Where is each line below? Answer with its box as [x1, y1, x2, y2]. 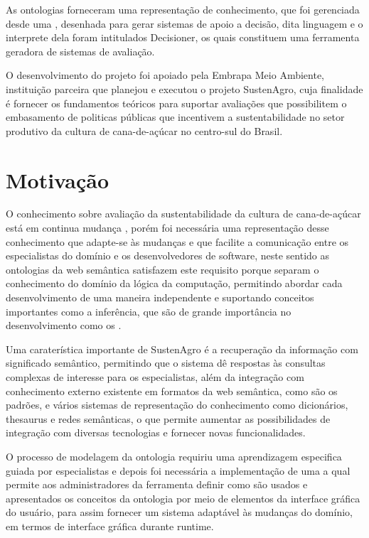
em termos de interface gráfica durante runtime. [6, 518, 214, 533]
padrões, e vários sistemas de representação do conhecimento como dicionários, [6, 397, 348, 412]
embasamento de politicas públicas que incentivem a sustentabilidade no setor [6, 109, 345, 124]
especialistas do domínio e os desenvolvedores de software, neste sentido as [6, 248, 329, 263]
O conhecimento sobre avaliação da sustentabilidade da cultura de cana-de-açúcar [6, 206, 361, 221]
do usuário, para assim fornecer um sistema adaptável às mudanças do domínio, [6, 505, 353, 520]
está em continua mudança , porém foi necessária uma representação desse [6, 220, 329, 235]
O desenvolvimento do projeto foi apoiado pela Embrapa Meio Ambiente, [6, 68, 324, 82]
